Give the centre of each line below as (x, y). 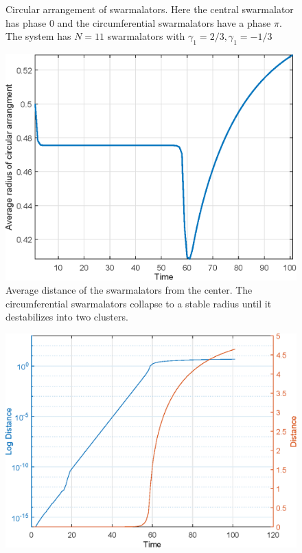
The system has (38, 36)
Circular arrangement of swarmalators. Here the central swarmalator (150, 9)
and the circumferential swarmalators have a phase (164, 22)
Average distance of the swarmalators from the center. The (129, 290)
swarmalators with (146, 36)
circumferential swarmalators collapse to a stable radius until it (139, 303)
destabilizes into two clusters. (67, 317)
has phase (26, 22)
